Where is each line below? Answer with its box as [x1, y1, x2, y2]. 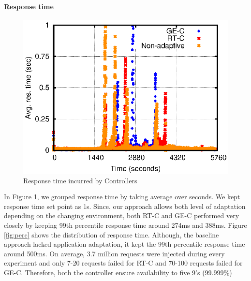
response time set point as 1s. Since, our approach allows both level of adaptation [4, 201, 246, 211]
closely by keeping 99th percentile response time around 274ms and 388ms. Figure [4, 220, 247, 230]
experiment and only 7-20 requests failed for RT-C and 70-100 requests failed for [4, 258, 243, 268]
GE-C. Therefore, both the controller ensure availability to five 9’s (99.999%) [4, 267, 232, 277]
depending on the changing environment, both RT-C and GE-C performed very [4, 210, 239, 221]
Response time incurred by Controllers [23, 175, 137, 185]
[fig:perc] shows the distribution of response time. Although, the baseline [4, 229, 219, 239]
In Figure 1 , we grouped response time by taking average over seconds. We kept [4, 192, 240, 202]
